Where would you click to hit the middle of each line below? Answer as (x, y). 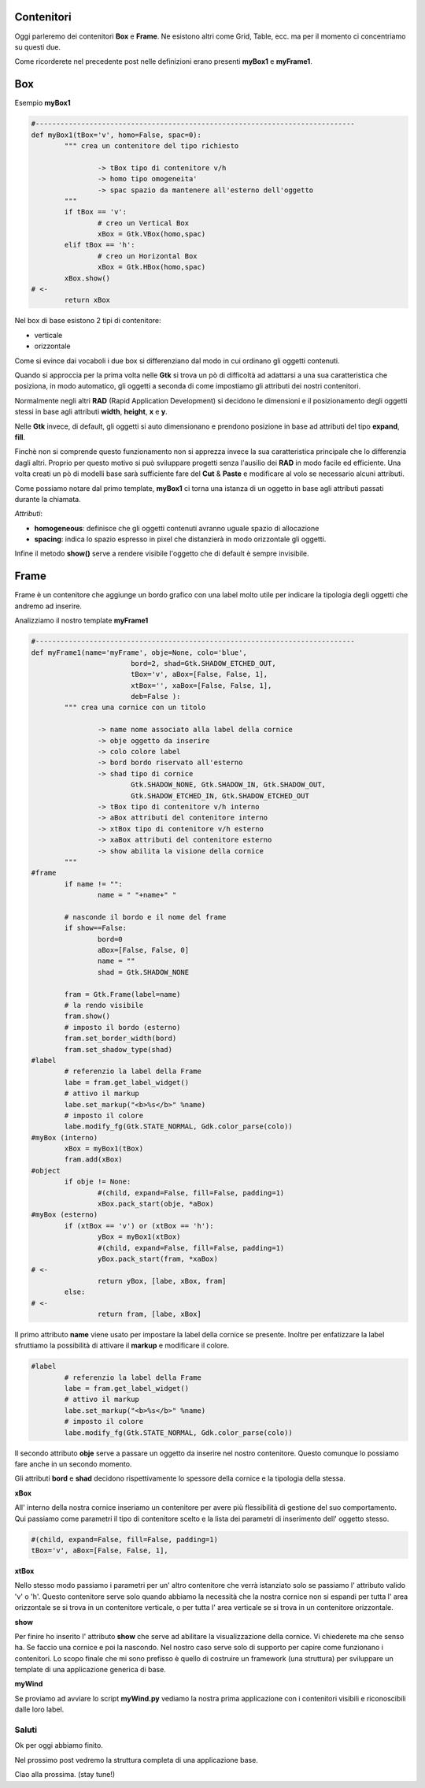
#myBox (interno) (65, 1137)
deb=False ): (155, 697)
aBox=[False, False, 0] (143, 950)
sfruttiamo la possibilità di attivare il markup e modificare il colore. (122, 1346)
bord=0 (110, 939)
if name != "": (94, 884)
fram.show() (87, 1016)
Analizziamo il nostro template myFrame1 (81, 621)
